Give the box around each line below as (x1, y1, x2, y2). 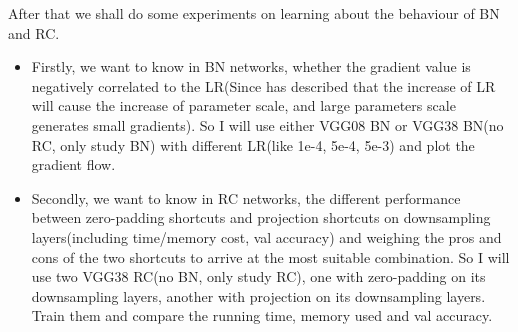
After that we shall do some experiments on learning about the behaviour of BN (8, 3, 500, 23)
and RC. (8, 22, 60, 43)
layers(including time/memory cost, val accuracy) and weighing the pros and (31, 226, 502, 247)
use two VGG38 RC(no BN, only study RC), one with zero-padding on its (31, 266, 486, 287)
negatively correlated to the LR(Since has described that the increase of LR (31, 75, 496, 96)
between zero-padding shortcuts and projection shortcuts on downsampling (31, 207, 491, 228)
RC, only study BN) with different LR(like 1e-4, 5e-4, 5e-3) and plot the (31, 134, 475, 155)
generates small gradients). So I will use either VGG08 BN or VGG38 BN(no (31, 114, 504, 135)
